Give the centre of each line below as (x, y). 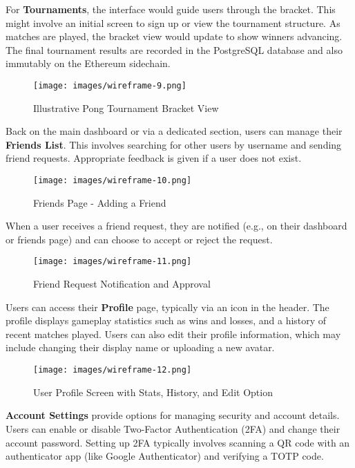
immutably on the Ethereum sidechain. (88, 63)
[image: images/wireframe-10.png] (113, 180)
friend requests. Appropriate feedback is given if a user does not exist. (154, 158)
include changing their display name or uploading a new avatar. (140, 347)
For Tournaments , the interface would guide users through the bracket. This (171, 9)
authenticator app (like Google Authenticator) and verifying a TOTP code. (165, 456)
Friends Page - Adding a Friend (100, 202)
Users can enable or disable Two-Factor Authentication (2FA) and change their (173, 428)
